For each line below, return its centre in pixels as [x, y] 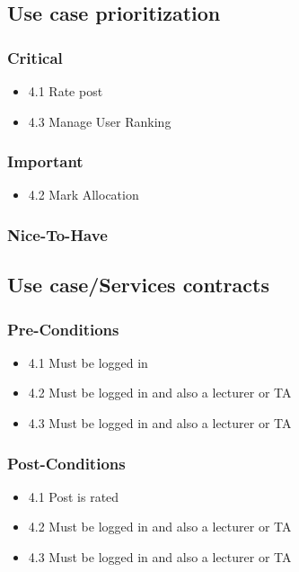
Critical [35, 57]
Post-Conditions [66, 463]
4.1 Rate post [66, 91]
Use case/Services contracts [138, 285]
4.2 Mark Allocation [84, 195]
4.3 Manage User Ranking [100, 121]
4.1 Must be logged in [88, 362]
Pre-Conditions [63, 329]
